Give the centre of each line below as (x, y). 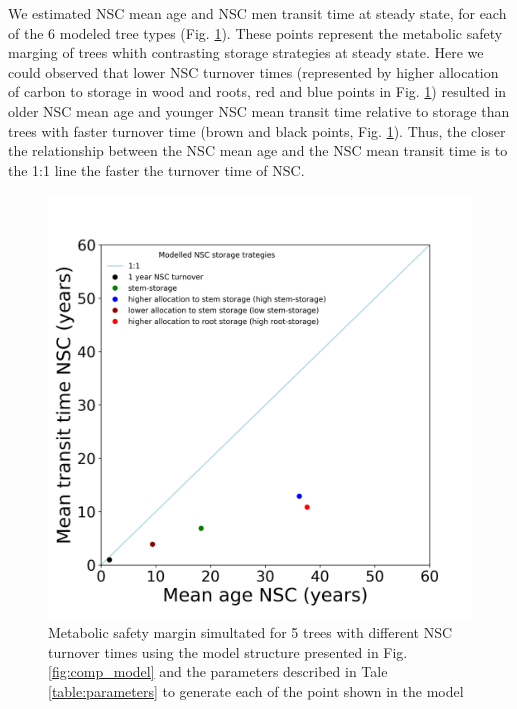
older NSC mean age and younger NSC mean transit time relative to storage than (259, 110)
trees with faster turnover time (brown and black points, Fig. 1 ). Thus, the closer (257, 130)
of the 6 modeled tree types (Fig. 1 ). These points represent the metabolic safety (255, 32)
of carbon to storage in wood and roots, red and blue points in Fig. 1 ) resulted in (257, 91)
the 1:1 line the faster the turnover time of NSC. (156, 169)
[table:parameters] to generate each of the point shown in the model (256, 690)
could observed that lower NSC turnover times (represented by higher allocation (253, 71)
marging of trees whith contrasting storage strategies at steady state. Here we (246, 52)
